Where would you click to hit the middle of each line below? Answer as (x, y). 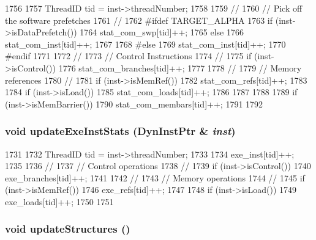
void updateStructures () (68, 229)
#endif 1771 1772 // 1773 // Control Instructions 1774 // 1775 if (128, 56)
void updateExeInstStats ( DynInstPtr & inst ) (120, 131)
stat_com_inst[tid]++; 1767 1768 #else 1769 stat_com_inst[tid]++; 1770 (145, 44)
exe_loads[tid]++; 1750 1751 (59, 201)
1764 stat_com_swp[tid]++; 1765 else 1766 (162, 32)
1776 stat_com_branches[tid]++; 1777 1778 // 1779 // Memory (180, 67)
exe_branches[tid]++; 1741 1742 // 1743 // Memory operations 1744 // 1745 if (155, 177)
